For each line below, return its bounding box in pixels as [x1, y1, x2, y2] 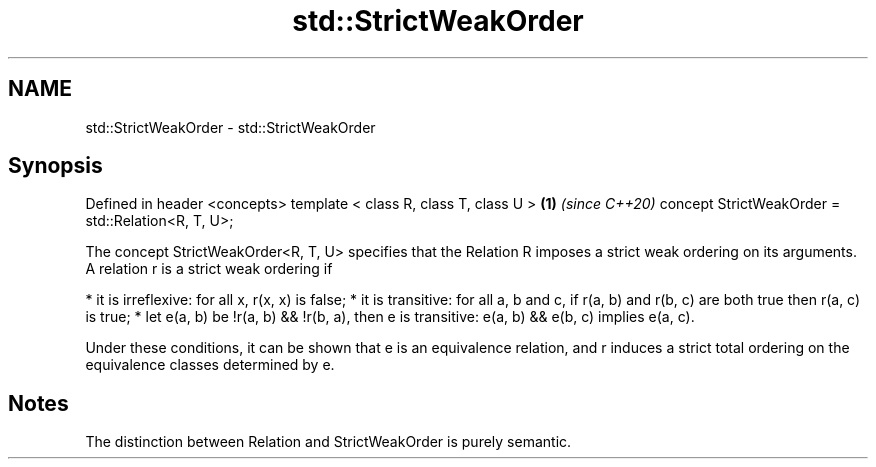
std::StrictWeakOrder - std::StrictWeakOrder [85, 118, 376, 136]
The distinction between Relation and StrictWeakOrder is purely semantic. [85, 433, 572, 451]
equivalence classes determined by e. [85, 356, 335, 374]
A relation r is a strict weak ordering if [85, 260, 333, 278]
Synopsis [8, 153, 103, 179]
